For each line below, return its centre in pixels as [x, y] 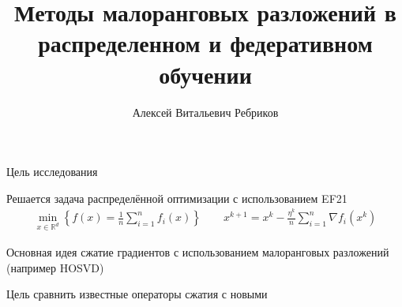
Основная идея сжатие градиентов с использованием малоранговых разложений [198, 251]
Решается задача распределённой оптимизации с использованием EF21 [177, 198]
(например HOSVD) [55, 267]
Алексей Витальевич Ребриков [205, 112]
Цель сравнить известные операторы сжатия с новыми [137, 294]
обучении [205, 74]
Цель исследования [52, 172]
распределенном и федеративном [205, 43]
